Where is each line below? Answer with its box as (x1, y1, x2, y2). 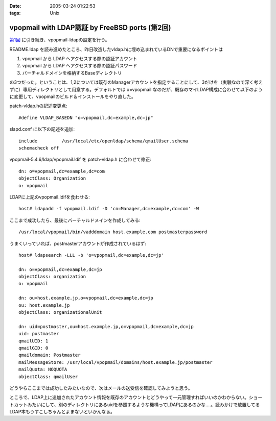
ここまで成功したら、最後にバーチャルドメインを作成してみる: (9, 217, 141, 223)
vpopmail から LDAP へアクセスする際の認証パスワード (22, 63, 137, 69)
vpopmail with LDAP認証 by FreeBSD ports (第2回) (9, 23, 171, 32)
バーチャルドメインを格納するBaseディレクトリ (22, 69, 122, 76)
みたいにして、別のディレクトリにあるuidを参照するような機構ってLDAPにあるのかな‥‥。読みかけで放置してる (27, 401, 260, 408)
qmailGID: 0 (18, 345, 49, 351)
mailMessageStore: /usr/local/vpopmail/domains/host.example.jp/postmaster (18, 359, 213, 365)
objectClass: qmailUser (18, 374, 78, 380)
